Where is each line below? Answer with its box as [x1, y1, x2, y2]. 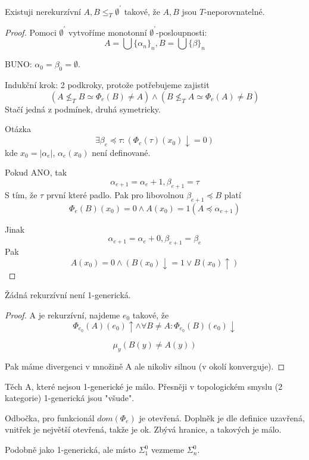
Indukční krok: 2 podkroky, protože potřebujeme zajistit [5, 78, 210, 90]
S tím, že [5, 188, 38, 201]
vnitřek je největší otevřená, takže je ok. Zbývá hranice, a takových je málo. [5, 423, 282, 436]
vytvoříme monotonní [68, 26, 147, 38]
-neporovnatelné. [204, 5, 265, 17]
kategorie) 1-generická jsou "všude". [5, 392, 135, 404]
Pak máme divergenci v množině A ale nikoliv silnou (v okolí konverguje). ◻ [5, 360, 285, 373]
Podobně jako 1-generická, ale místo [5, 443, 136, 456]
